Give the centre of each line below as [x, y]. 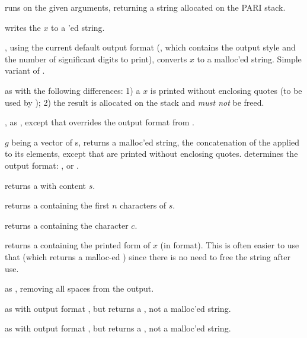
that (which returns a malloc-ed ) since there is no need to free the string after [148, 256]
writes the [23, 27]
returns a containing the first [57, 205]
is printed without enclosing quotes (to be [226, 90]
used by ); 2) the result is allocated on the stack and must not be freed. [135, 102]
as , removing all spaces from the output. [79, 288]
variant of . [25, 70]
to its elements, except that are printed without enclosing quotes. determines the [151, 154]
